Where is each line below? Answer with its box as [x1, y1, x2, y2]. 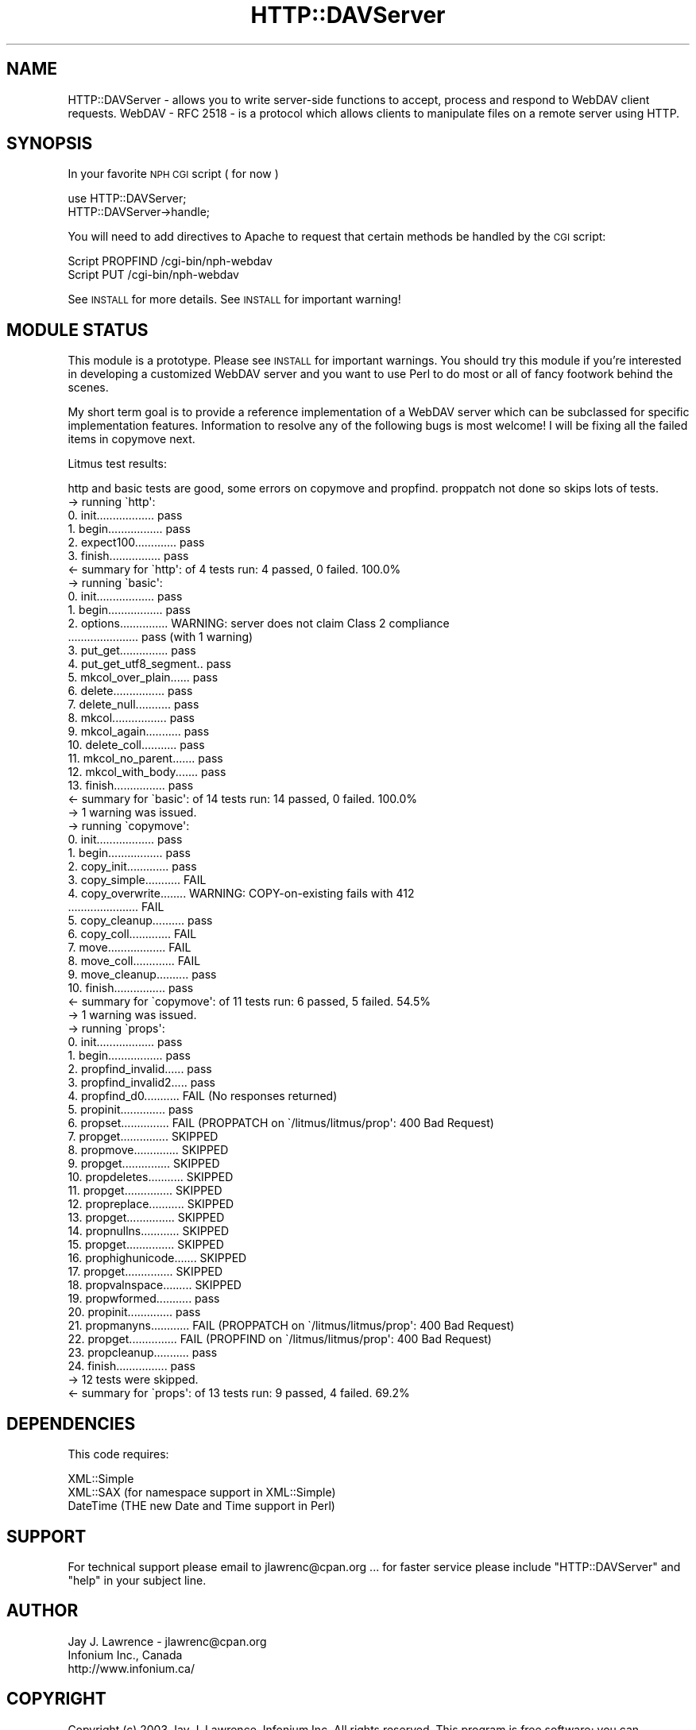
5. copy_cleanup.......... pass [68, 913, 213, 928]
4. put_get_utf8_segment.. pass [68, 657, 231, 671]
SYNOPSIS [6, 133, 93, 154]
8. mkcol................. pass [68, 711, 195, 725]
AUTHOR [6, 1601, 79, 1621]
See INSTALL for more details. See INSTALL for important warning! [68, 292, 401, 307]
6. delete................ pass [68, 684, 193, 698]
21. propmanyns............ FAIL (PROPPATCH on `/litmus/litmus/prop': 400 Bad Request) [68, 1319, 515, 1333]
